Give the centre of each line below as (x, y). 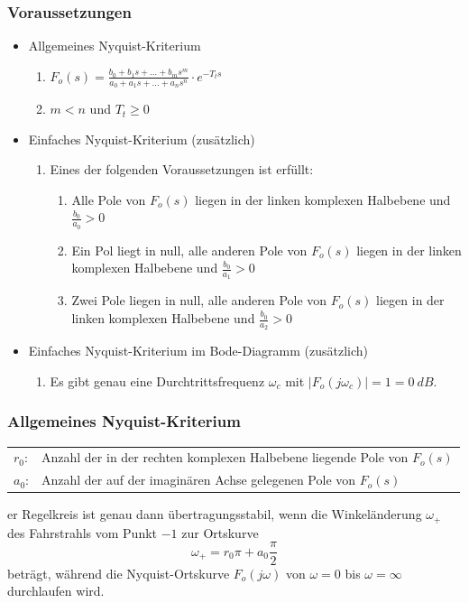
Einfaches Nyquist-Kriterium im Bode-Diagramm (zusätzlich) (198, 351)
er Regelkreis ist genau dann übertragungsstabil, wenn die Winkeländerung (215, 514)
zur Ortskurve (220, 532)
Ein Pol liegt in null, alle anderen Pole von (189, 250)
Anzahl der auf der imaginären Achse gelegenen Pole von (199, 480)
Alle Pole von (109, 199)
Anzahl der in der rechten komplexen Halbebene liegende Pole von (225, 457)
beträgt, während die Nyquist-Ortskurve (119, 573)
